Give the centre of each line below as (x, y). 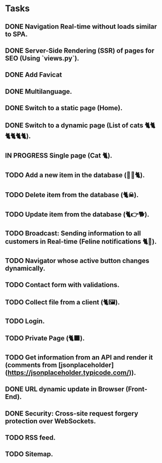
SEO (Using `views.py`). (42, 58)
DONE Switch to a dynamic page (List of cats (74, 125)
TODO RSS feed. (30, 438)
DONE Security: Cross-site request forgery (72, 413)
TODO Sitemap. (29, 454)
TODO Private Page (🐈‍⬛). (45, 338)
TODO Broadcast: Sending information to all (73, 233)
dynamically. (25, 268)
